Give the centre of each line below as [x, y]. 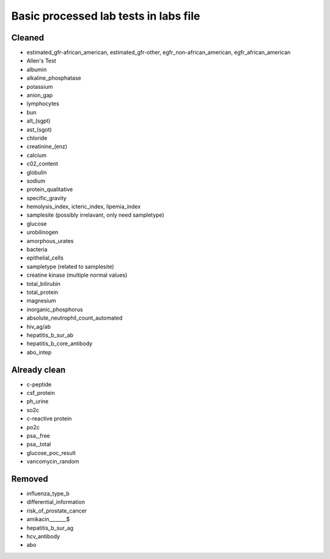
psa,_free [38, 435]
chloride [37, 138]
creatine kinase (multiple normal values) [77, 275]
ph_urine [38, 402]
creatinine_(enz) [47, 146]
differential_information [56, 502]
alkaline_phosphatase [54, 78]
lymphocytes [43, 103]
